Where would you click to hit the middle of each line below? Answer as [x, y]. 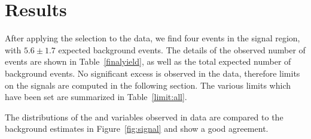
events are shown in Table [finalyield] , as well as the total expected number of [148, 61]
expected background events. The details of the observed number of [182, 49]
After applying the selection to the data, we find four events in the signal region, [153, 38]
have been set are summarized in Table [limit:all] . [96, 97]
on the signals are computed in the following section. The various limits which [148, 85]
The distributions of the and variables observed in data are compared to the [144, 117]
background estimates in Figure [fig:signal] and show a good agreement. [137, 129]
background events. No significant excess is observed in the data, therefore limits [153, 73]
